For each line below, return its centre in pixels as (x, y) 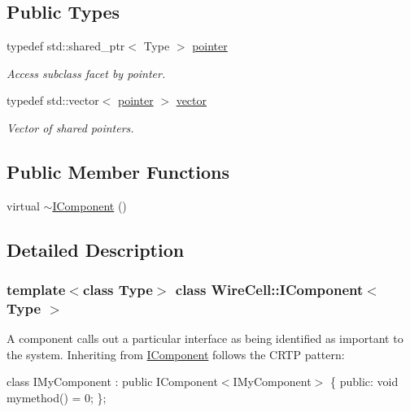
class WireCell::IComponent (269, 290)
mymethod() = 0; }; (57, 398)
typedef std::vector (53, 100)
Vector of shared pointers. (70, 127)
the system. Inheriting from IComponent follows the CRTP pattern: (176, 354)
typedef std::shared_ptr (66, 46)
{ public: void (364, 382)
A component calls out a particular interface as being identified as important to (205, 338)
